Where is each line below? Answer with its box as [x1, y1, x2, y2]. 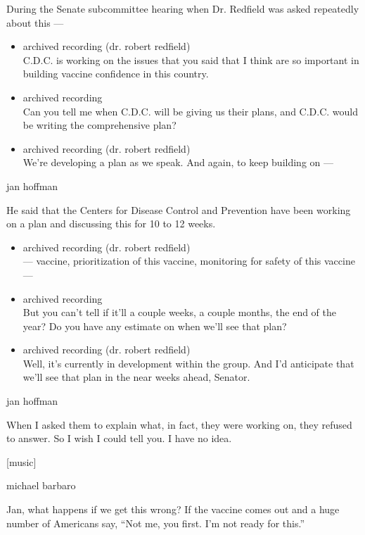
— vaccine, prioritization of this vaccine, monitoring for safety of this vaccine [23, 253, 355, 268]
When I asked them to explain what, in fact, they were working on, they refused [6, 417, 352, 432]
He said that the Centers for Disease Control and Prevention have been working [6, 202, 351, 217]
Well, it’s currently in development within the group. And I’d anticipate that [23, 355, 354, 370]
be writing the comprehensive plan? [23, 118, 177, 132]
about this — [6, 15, 64, 30]
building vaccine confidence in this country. [23, 66, 209, 81]
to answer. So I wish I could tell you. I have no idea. [6, 431, 232, 446]
